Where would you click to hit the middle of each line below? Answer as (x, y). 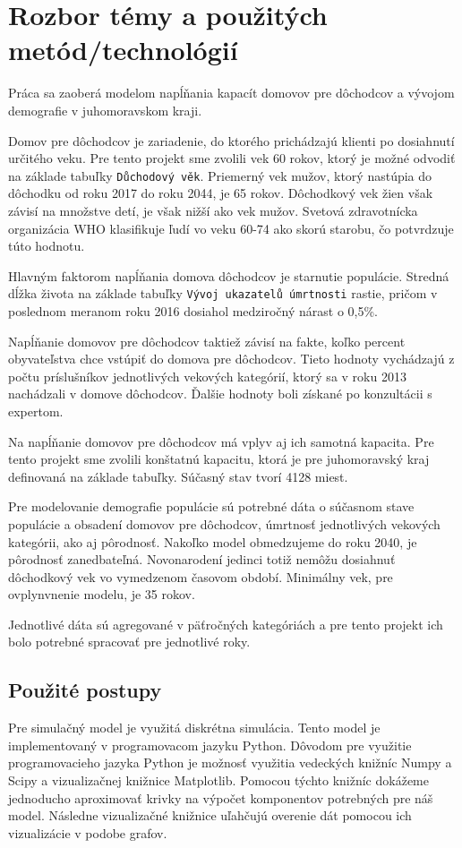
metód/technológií (123, 50)
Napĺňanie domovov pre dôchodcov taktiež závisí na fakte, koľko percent (207, 341)
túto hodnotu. (47, 246)
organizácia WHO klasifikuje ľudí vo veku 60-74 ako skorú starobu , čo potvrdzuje (231, 228)
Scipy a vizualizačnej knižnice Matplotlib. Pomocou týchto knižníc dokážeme (218, 780)
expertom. (36, 411)
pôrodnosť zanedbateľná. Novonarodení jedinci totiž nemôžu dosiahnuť (202, 559)
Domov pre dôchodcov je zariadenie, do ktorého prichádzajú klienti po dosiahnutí (231, 140)
